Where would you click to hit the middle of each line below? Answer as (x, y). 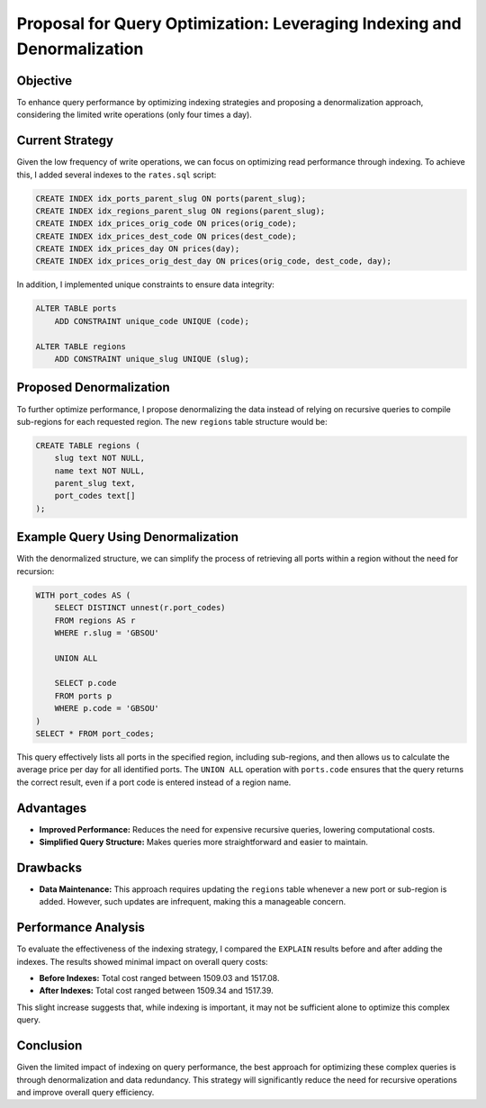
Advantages (52, 808)
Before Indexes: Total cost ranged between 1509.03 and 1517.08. (159, 978)
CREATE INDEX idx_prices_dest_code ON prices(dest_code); (166, 236)
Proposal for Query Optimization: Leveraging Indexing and (239, 23)
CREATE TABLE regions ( (88, 445)
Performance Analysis (81, 928)
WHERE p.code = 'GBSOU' (107, 708)
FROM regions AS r (95, 620)
